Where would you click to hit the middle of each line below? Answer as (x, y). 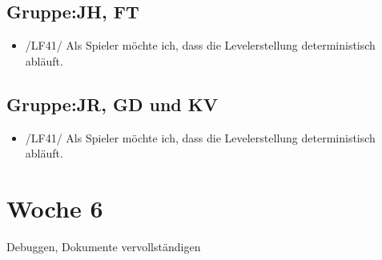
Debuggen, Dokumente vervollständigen (104, 246)
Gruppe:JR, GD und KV (112, 104)
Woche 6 (55, 208)
